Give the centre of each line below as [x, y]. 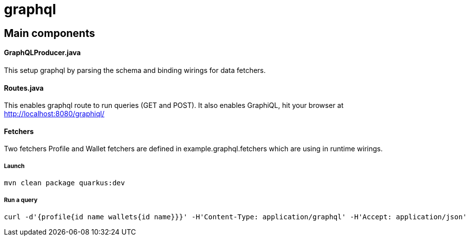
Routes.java [24, 88]
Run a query [21, 200]
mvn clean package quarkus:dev [65, 183]
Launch [14, 166]
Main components [49, 33]
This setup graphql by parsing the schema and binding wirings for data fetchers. [135, 70]
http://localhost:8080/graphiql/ [54, 114]
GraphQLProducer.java [43, 53]
